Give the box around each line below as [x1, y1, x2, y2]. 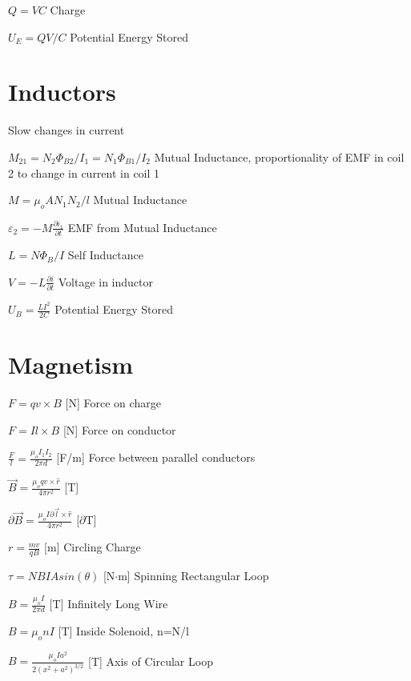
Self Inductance [67, 246, 143, 263]
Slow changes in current [8, 122, 125, 138]
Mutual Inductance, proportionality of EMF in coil [154, 148, 405, 165]
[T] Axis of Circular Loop [88, 652, 213, 669]
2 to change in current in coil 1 [8, 164, 160, 181]
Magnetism [8, 348, 133, 381]
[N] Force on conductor [62, 421, 176, 438]
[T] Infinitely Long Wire [49, 595, 168, 612]
